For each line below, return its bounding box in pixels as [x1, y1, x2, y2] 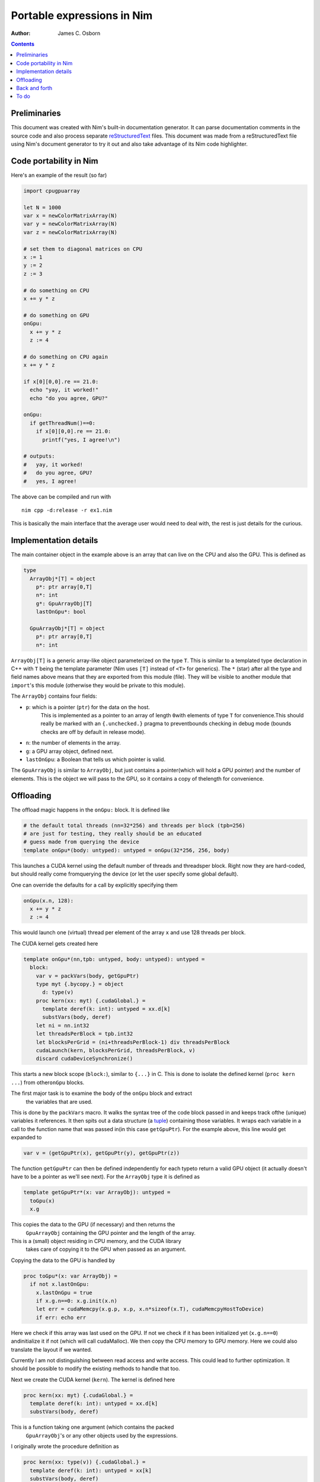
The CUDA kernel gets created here [11, 940, 98, 947]
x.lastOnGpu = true [36, 1289, 93, 1296]
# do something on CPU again [23, 353, 108, 360]
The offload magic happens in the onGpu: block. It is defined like [11, 806, 170, 813]
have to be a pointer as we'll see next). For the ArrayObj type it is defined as [11, 1173, 200, 1180]
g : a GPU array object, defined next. [25, 748, 114, 755]
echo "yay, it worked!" [30, 387, 99, 394]
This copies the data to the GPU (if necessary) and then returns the [11, 1221, 175, 1228]
